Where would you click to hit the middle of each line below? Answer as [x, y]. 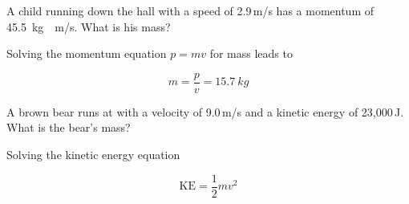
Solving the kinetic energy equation [93, 155]
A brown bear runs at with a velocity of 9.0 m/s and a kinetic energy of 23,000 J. [205, 111]
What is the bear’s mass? [69, 127]
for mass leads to [251, 53]
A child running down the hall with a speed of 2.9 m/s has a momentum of [190, 10]
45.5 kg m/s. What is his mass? [89, 26]
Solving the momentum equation [87, 53]
